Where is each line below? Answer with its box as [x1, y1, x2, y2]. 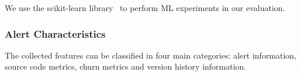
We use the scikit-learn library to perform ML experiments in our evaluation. [5, 2, 285, 13]
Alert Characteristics [5, 26, 106, 41]
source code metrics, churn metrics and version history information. [5, 60, 247, 73]
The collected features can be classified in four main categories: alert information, [5, 49, 297, 61]
